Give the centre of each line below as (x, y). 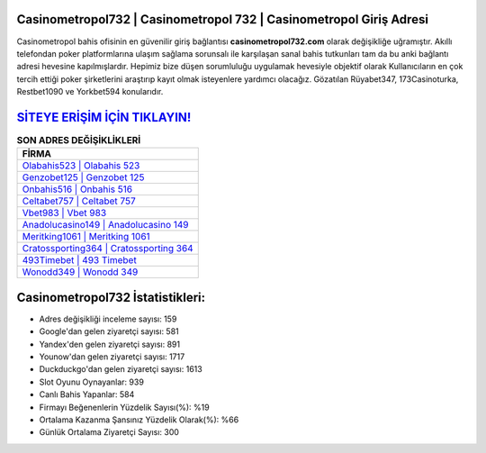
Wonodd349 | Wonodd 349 (80, 272)
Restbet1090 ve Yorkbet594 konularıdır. (90, 92)
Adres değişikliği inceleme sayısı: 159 (108, 319)
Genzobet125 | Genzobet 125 (83, 177)
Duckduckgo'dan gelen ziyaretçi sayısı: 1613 (121, 369)
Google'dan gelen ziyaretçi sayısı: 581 (109, 331)
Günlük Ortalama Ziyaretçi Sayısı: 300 (109, 432)
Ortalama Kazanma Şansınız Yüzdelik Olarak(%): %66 (139, 420)
